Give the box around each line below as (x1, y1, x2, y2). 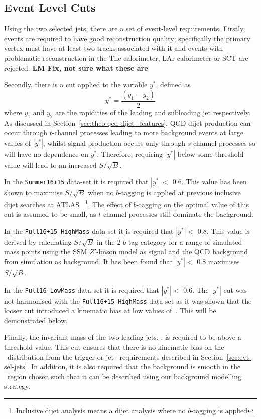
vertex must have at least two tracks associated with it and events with (4, 43, 223, 53)
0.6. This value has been (172, 176, 247, 187)
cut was (223, 284, 247, 295)
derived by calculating (4, 236, 72, 247)
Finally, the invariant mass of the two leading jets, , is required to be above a (4, 332, 241, 342)
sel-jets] (4, 361, 27, 372)
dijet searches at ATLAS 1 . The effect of (4, 197, 132, 209)
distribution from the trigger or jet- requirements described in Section (7, 351, 223, 362)
